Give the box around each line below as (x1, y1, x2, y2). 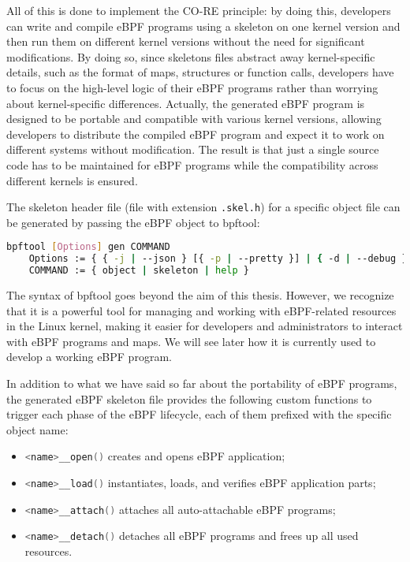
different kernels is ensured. (6, 172, 138, 188)
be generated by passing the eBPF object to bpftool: (6, 214, 260, 230)
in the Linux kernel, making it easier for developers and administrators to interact (6, 318, 403, 334)
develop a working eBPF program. (6, 348, 172, 365)
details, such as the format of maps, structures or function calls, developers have (6, 64, 394, 80)
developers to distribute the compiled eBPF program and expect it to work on (6, 125, 385, 142)
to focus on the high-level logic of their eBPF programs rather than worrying (6, 79, 378, 95)
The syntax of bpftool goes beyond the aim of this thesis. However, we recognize (6, 287, 394, 303)
